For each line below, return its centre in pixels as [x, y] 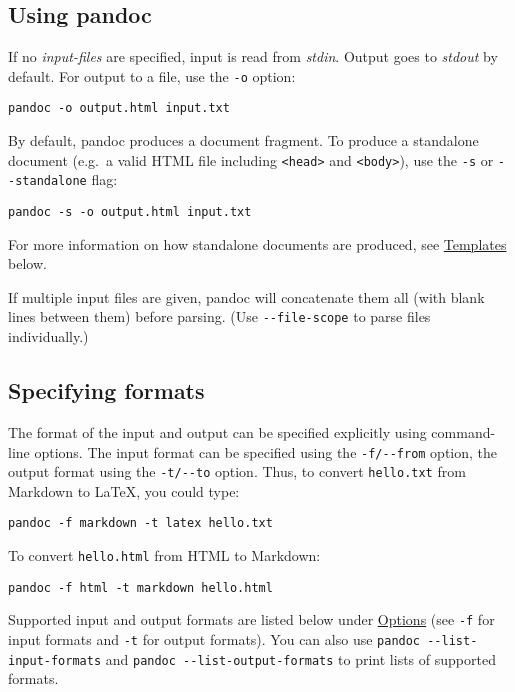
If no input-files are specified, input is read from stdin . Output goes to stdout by [253, 56]
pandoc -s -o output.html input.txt [130, 212]
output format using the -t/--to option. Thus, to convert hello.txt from [237, 471]
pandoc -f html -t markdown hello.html [140, 587]
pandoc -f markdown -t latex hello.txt [140, 523]
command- [463, 431]
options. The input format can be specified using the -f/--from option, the [266, 451]
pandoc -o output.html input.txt [119, 108]
